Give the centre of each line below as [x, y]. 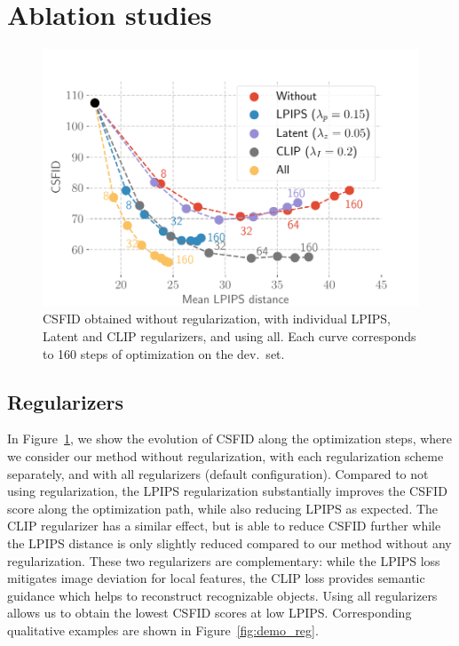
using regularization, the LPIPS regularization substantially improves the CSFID [227, 491]
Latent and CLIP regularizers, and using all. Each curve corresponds [229, 336]
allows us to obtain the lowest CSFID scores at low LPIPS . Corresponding [210, 613]
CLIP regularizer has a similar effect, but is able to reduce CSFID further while [224, 526]
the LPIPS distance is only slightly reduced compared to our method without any [229, 542]
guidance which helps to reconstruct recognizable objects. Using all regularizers [222, 595]
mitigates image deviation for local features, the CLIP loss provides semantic [216, 578]
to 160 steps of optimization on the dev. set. [164, 353]
